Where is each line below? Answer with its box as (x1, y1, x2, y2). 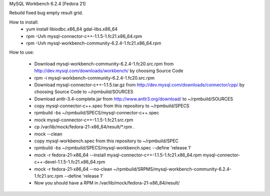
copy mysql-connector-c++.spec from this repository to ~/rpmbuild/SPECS (34, 103, 189, 109)
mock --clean (34, 131, 62, 137)
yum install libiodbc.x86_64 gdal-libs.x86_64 (26, 26, 118, 32)
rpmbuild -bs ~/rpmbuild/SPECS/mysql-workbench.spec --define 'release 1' (34, 145, 192, 151)
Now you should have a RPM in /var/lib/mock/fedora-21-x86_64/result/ (34, 180, 180, 186)
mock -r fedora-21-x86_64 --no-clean (34, 166, 112, 172)
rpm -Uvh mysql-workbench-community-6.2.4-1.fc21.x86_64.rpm (26, 40, 161, 46)
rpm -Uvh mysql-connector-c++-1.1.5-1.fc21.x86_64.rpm (26, 33, 142, 39)
